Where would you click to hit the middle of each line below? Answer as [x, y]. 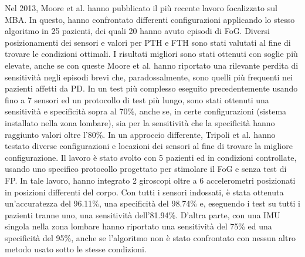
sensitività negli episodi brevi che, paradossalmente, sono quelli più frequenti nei [149, 77]
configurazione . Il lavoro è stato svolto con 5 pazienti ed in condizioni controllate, [151, 157]
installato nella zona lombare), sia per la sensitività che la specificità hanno [140, 122]
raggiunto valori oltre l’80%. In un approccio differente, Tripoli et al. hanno [140, 134]
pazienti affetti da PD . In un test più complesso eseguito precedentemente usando [151, 88]
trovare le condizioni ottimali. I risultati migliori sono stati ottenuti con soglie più [151, 54]
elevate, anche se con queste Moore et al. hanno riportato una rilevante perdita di [152, 65]
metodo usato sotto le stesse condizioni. [76, 249]
